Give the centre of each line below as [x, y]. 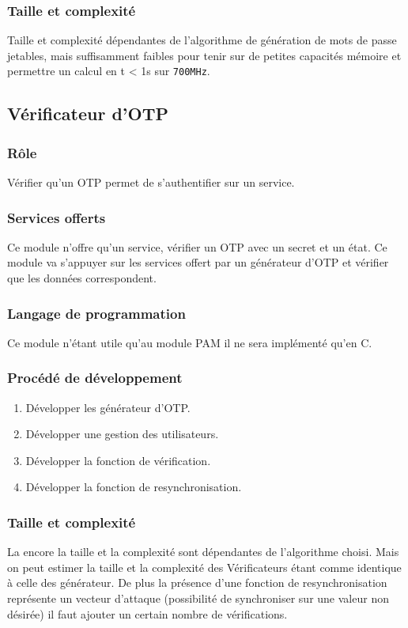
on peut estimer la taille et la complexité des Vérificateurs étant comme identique [204, 567]
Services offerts [57, 217]
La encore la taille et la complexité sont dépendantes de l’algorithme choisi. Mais [203, 552]
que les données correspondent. [82, 278]
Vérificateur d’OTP [88, 113]
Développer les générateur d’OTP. [108, 407]
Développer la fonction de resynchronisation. [134, 487]
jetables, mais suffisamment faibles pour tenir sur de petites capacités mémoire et [204, 55]
